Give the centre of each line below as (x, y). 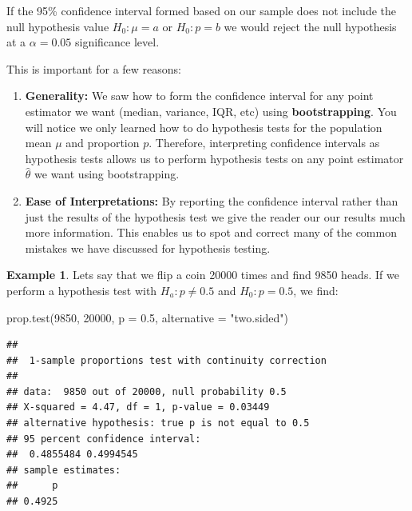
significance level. (117, 42)
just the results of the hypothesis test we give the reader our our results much (215, 216)
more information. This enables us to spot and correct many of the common (211, 232)
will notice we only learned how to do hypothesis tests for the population (204, 127)
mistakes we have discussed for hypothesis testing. (148, 248)
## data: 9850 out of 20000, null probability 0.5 (147, 391)
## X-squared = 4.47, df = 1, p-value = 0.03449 (138, 407)
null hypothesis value (58, 26)
